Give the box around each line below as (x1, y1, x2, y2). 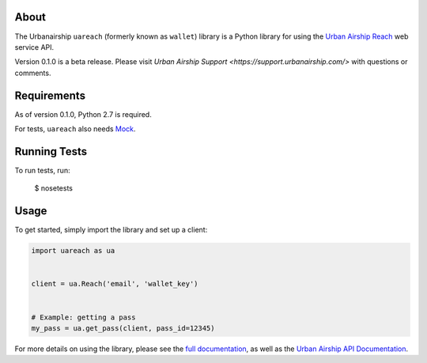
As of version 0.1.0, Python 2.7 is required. (14, 109, 152, 119)
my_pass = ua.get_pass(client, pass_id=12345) (31, 323, 215, 332)
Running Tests (14, 145, 87, 158)
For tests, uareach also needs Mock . (14, 123, 136, 134)
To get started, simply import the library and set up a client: (14, 225, 208, 235)
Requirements (14, 89, 86, 102)
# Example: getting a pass (31, 312, 136, 322)
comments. (14, 68, 51, 78)
